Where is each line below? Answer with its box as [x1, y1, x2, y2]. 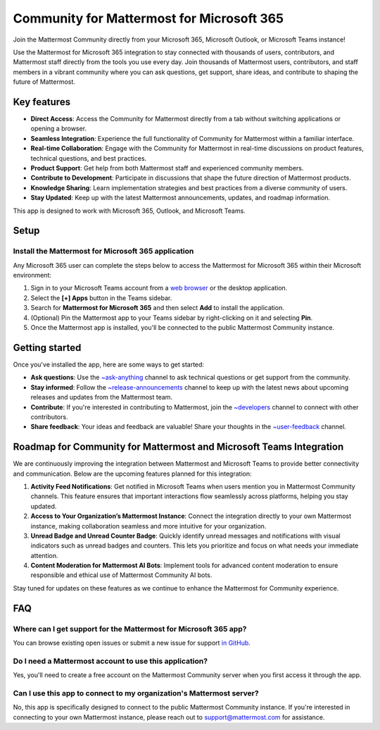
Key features [13, 96, 70, 108]
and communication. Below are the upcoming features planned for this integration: [13, 469, 252, 478]
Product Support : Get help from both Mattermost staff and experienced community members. [30, 163, 304, 172]
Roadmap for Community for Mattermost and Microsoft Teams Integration [13, 441, 344, 453]
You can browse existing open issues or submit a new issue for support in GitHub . [13, 638, 251, 648]
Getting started [13, 342, 82, 354]
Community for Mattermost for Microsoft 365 [13, 11, 284, 26]
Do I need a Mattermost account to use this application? [13, 656, 208, 666]
